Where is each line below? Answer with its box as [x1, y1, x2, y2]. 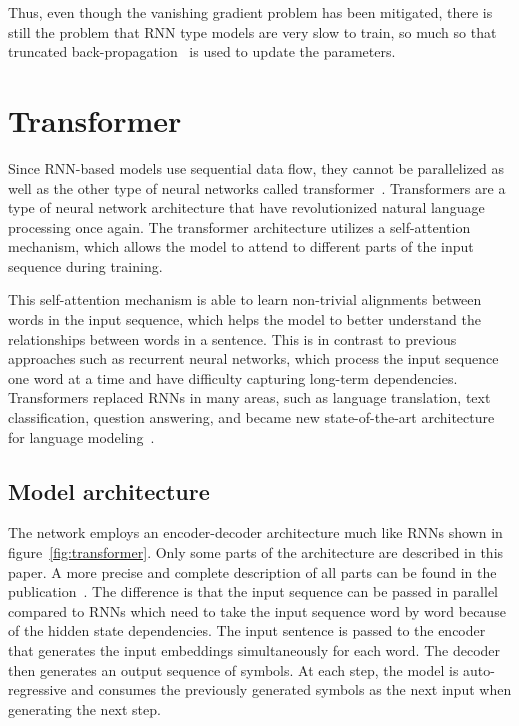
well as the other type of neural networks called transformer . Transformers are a [8, 177, 506, 198]
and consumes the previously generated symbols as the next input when [71, 679, 512, 700]
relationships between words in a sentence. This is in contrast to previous [8, 328, 457, 349]
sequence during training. [8, 255, 163, 276]
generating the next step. [8, 698, 161, 719]
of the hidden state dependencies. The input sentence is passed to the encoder [8, 620, 486, 641]
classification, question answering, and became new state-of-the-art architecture [8, 407, 495, 428]
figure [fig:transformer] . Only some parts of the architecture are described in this [8, 542, 504, 563]
